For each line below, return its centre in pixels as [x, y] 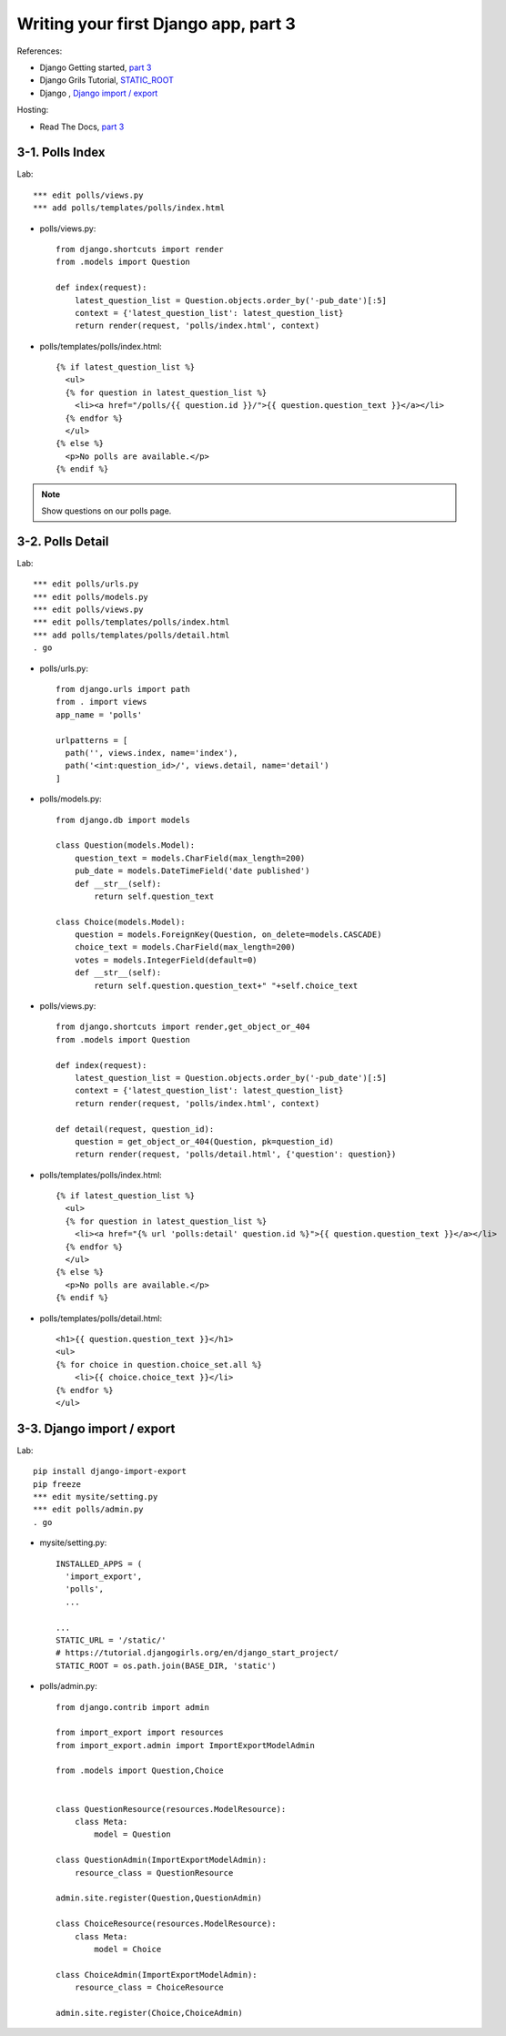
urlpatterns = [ [92, 740]
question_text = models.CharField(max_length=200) [190, 858]
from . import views [101, 702]
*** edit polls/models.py [91, 597]
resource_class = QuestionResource [154, 1873]
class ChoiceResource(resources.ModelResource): [166, 1924]
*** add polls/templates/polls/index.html [129, 208]
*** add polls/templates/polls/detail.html [132, 635]
